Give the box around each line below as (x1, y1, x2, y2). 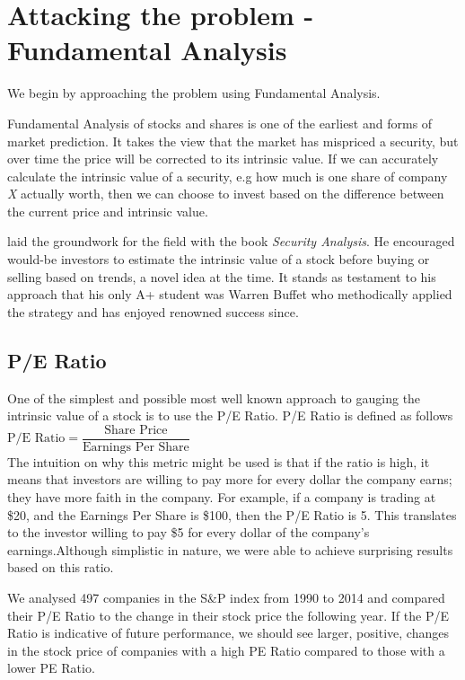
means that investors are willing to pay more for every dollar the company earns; (7, 470, 452, 489)
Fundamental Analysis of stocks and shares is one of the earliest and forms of (7, 113, 433, 132)
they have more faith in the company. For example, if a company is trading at (7, 488, 436, 507)
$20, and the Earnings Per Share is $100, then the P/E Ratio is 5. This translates (7, 505, 457, 524)
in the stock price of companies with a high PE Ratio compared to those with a (7, 640, 445, 659)
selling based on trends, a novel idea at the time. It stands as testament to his (7, 267, 436, 286)
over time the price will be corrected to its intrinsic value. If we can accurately (7, 149, 439, 168)
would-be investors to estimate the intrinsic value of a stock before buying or (7, 250, 430, 269)
